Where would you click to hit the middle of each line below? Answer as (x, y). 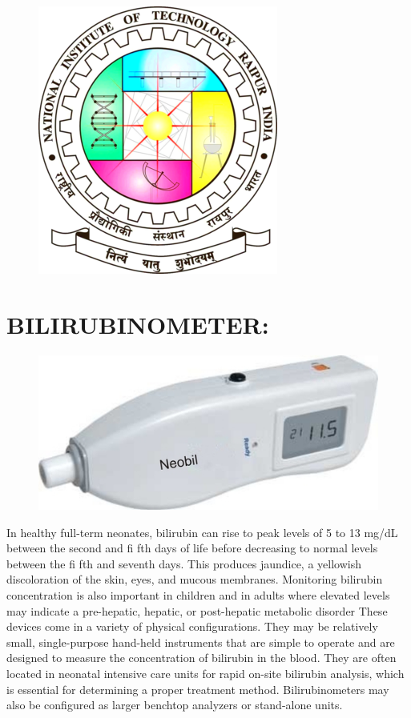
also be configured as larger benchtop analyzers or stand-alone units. (175, 705)
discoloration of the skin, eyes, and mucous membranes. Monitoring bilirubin (195, 579)
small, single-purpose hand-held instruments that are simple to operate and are (201, 642)
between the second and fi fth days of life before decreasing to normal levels (192, 548)
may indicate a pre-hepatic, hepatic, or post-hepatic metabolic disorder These (197, 610)
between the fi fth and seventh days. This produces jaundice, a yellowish (184, 563)
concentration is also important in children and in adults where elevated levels (198, 595)
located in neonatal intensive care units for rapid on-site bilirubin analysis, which (205, 673)
